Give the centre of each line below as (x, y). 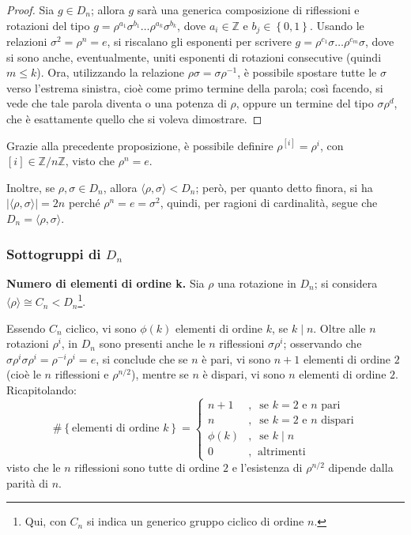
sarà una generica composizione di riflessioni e (248, 9)
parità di (27, 482)
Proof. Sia (30, 9)
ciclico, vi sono (101, 328)
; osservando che (322, 343)
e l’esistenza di (267, 467)
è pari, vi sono (236, 358)
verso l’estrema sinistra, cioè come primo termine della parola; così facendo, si (195, 87)
